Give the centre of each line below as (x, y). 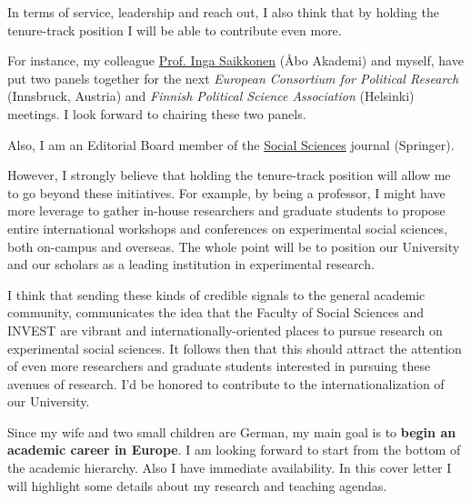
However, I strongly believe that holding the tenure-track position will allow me (229, 175)
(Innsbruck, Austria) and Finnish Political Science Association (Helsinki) (211, 96)
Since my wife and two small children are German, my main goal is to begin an (232, 431)
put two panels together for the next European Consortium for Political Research (233, 78)
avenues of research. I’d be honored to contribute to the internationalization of (226, 383)
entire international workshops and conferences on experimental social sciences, (228, 228)
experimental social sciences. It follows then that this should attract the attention (235, 348)
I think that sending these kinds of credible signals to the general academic (216, 294)
